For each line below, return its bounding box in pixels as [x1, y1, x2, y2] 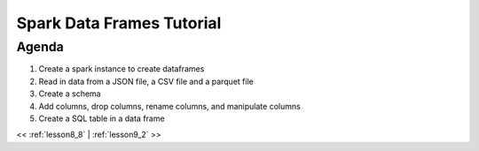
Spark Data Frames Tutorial [16, 13, 222, 33]
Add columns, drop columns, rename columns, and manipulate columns [38, 101, 301, 111]
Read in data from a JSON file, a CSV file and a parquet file [38, 76, 255, 87]
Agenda [16, 39, 64, 55]
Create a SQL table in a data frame [38, 113, 165, 124]
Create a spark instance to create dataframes [38, 64, 205, 74]
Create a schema [38, 88, 101, 99]
